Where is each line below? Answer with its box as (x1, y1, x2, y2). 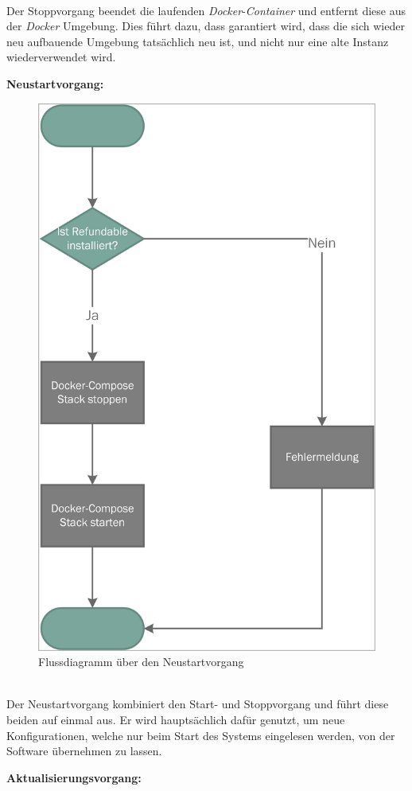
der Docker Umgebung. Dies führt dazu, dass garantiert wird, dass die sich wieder (6, 18, 405, 34)
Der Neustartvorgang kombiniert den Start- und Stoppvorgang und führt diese (6, 696, 389, 712)
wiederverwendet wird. (6, 49, 116, 65)
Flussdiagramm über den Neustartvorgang (38, 653, 244, 670)
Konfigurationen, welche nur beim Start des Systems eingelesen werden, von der (6, 727, 395, 743)
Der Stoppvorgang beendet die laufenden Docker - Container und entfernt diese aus (6, 2, 406, 18)
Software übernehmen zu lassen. (6, 742, 162, 759)
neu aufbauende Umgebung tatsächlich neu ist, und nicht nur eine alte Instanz (6, 33, 389, 49)
